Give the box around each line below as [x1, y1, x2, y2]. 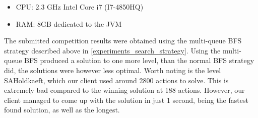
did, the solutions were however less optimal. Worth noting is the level [4, 65, 221, 75]
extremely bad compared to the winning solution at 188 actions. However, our [4, 85, 245, 95]
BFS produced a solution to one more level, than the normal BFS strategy [24, 55, 254, 66]
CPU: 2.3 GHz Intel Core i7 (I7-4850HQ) [16, 2, 144, 12]
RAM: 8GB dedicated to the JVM [16, 18, 122, 29]
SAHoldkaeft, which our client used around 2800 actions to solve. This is [4, 75, 229, 85]
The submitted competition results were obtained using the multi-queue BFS [4, 35, 242, 46]
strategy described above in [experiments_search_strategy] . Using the [4, 45, 221, 55]
